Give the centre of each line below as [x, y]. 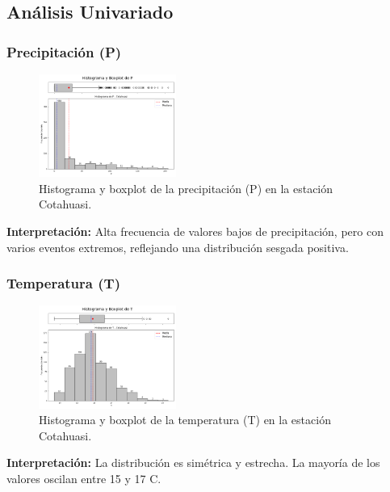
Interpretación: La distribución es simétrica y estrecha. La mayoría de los [193, 463]
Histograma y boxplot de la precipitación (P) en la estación [186, 188]
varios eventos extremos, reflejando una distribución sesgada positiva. [178, 247]
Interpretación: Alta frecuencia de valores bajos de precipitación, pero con [195, 231]
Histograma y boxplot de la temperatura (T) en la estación [185, 420]
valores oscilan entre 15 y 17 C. [84, 478]
